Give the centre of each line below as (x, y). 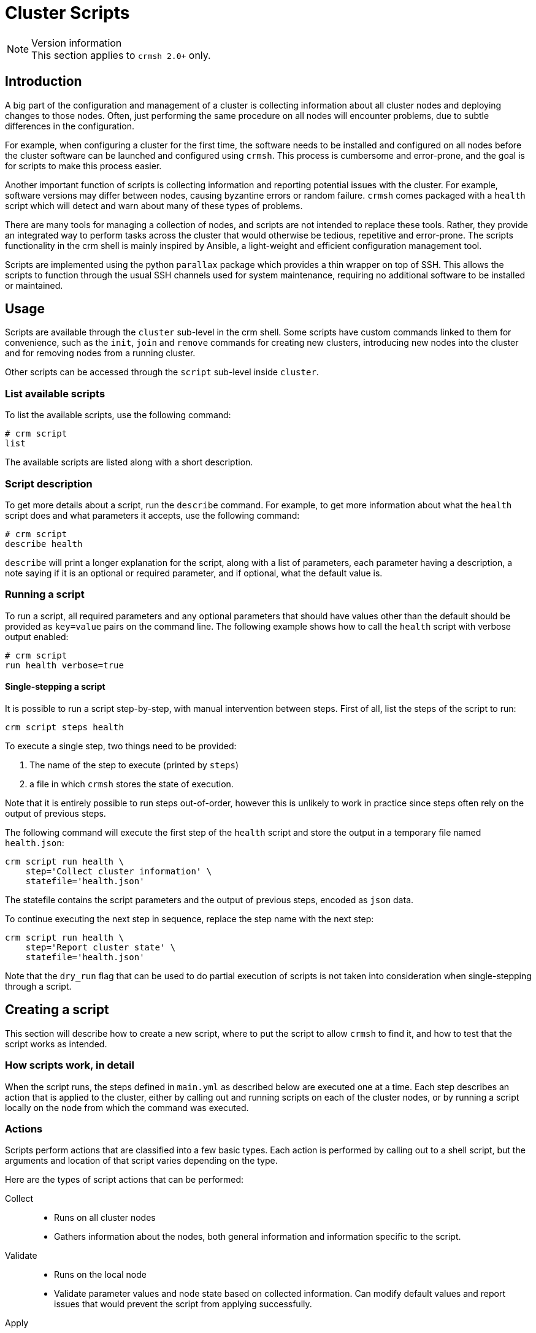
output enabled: (37, 636)
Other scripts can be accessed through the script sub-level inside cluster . (162, 372)
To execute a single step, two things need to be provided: (121, 746)
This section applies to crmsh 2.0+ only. (121, 55)
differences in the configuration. (70, 126)
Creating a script (57, 1010)
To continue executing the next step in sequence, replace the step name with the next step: (190, 919)
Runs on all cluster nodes (105, 1218)
